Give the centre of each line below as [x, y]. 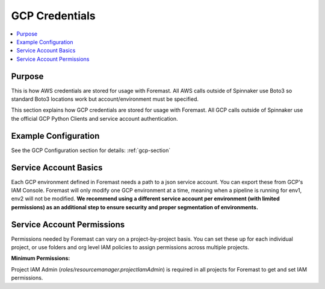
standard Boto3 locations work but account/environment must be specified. [105, 99]
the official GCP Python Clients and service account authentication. [94, 118]
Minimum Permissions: [41, 258]
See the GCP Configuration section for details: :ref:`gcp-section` [91, 150]
